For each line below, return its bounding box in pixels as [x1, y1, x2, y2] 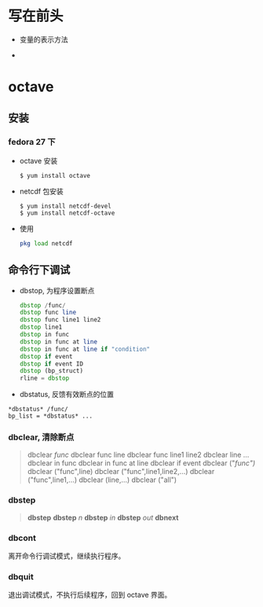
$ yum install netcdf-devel [19, 202, 111, 210]
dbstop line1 [19, 323, 63, 331]
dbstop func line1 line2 [19, 316, 101, 324]
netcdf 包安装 [19, 186, 64, 196]
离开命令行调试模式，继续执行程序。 [8, 551, 126, 561]
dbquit [8, 571, 34, 582]
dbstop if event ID [19, 359, 84, 368]
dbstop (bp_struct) [19, 367, 84, 375]
